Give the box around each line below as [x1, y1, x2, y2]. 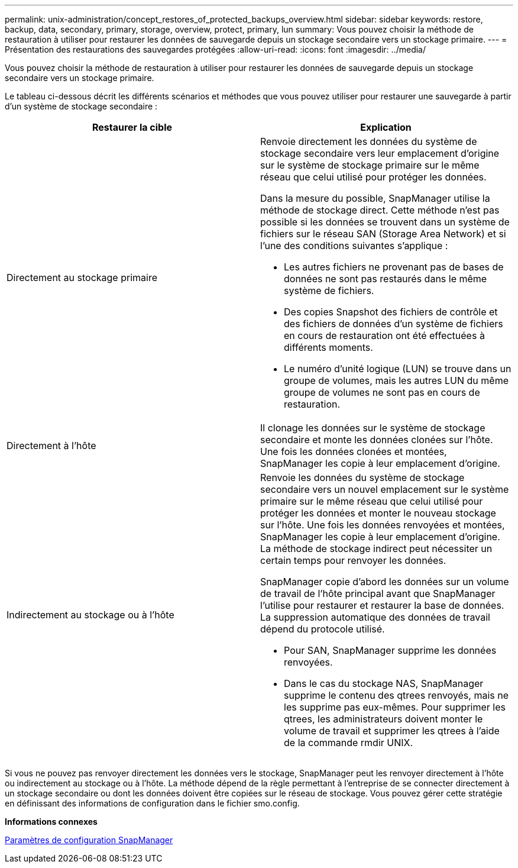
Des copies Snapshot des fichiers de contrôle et [284, 306, 498, 318]
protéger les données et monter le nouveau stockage [260, 507, 496, 519]
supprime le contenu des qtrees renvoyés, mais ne [284, 689, 509, 701]
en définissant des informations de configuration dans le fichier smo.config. [5, 798, 300, 808]
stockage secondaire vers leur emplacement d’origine [260, 147, 500, 159]
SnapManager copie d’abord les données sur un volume [260, 576, 509, 588]
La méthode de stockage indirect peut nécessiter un [260, 543, 493, 554]
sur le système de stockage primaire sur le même [260, 159, 480, 171]
